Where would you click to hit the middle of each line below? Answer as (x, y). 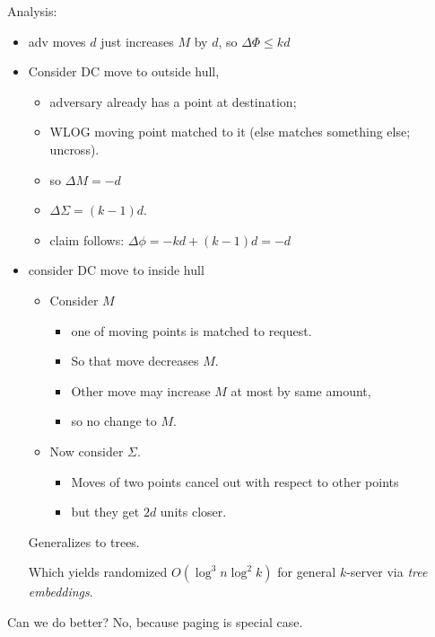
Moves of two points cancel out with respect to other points (235, 481)
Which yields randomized (98, 572)
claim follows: (87, 239)
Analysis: (32, 11)
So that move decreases (135, 361)
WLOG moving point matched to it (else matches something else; (230, 132)
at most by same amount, (301, 390)
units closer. (193, 512)
